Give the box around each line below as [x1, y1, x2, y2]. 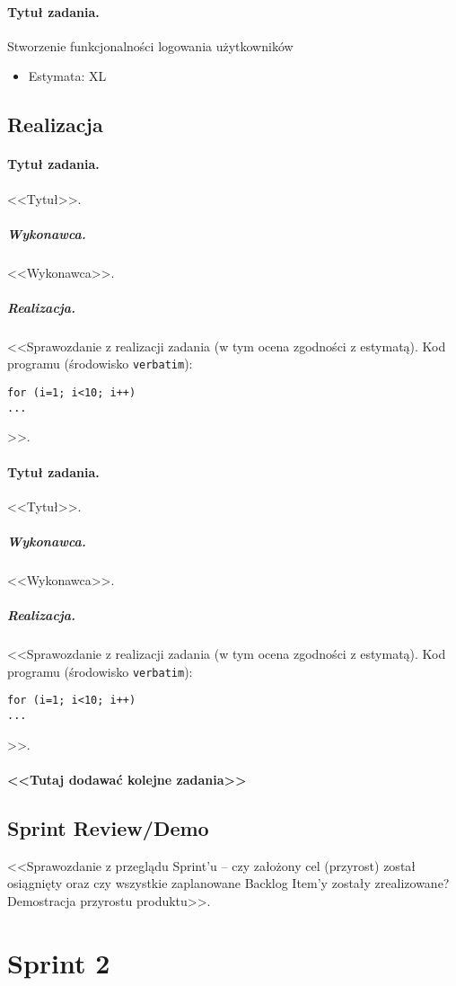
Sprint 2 [7, 944, 110, 981]
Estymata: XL [28, 67, 107, 85]
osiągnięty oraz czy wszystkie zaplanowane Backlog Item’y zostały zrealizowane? [7, 874, 450, 893]
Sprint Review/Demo [7, 813, 209, 841]
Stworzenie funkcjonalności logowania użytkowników [7, 36, 294, 55]
